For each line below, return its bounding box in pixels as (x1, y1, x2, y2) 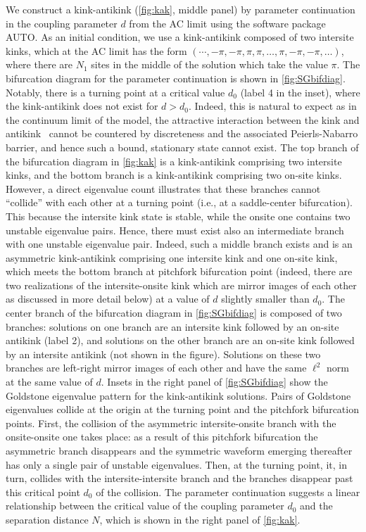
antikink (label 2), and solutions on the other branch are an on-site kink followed (6, 333, 355, 348)
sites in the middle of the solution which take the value (91, 57, 328, 72)
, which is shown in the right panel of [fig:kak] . (99, 512, 301, 526)
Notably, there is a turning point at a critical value (6, 84, 225, 99)
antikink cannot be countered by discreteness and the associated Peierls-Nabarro (6, 126, 358, 141)
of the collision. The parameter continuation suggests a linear (96, 484, 360, 499)
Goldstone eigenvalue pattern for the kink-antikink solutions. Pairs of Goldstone (6, 388, 351, 403)
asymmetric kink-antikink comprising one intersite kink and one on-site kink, (6, 250, 338, 265)
